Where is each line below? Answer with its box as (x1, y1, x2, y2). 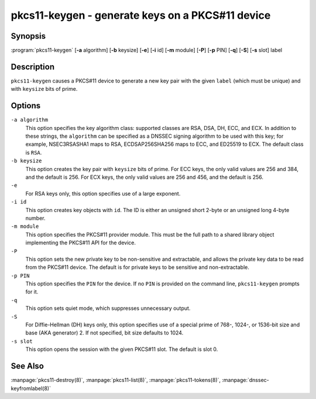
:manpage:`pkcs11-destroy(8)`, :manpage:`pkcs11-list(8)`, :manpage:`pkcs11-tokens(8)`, (11, 377, 221, 384)
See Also (11, 361, 44, 371)
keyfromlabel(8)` (11, 384, 51, 392)
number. (25, 214, 46, 221)
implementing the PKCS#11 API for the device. (25, 239, 136, 246)
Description (11, 62, 55, 71)
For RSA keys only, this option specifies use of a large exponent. (25, 190, 181, 197)
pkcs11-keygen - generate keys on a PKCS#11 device (11, 9, 271, 22)
